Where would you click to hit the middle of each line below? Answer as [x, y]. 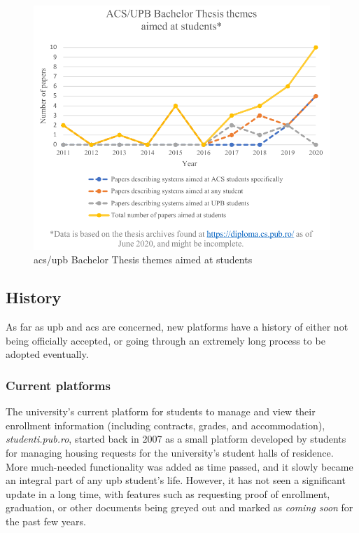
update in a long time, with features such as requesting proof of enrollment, [168, 493]
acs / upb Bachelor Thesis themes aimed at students [143, 259]
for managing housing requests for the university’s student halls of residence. [170, 452]
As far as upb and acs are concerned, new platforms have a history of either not [177, 327]
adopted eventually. [47, 354]
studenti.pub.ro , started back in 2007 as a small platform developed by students [176, 439]
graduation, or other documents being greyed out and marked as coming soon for [179, 507]
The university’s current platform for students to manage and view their [161, 411]
